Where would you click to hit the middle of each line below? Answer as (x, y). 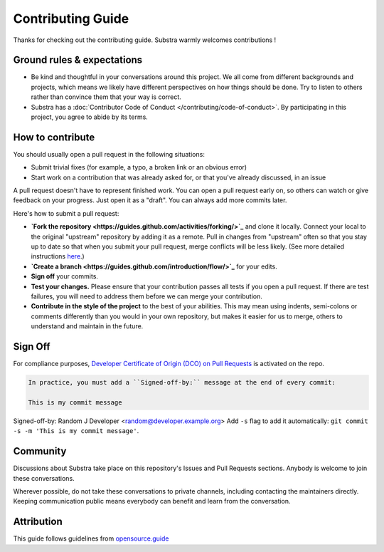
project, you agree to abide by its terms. (90, 117)
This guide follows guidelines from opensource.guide (91, 538)
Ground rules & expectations (78, 60)
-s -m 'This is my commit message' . (76, 431)
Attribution (38, 522)
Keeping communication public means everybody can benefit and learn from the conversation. (152, 501)
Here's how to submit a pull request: (66, 213)
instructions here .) (58, 256)
